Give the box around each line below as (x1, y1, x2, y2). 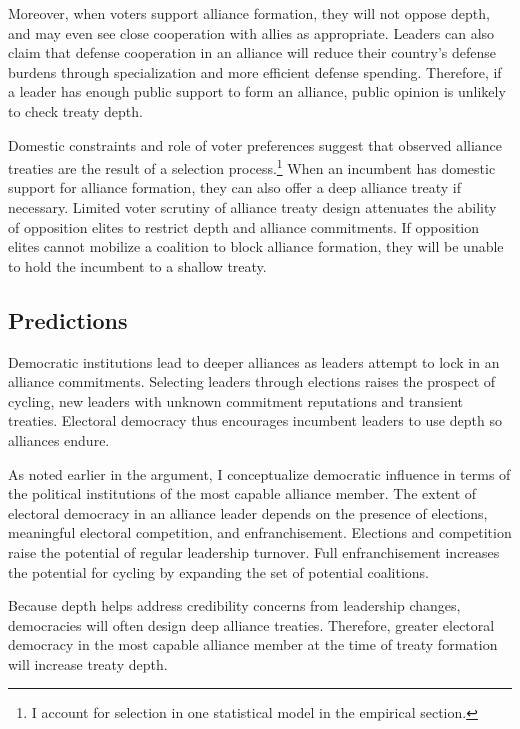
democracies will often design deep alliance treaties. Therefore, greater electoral (8, 614, 495, 635)
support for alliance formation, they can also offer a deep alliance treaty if (8, 177, 462, 198)
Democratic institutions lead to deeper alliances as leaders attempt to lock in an (8, 351, 500, 372)
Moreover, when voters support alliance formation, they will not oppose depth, (8, 3, 490, 23)
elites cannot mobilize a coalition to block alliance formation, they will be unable (8, 236, 504, 257)
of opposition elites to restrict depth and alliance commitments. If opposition (8, 216, 480, 237)
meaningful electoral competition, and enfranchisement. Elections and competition (8, 522, 512, 543)
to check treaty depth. (8, 100, 143, 121)
